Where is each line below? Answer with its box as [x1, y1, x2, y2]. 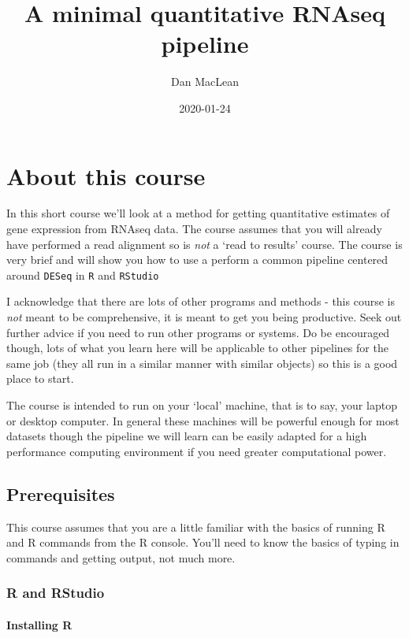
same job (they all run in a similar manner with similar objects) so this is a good [6, 354, 398, 371]
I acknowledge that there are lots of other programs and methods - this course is [6, 293, 395, 310]
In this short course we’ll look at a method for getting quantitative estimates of [6, 205, 390, 221]
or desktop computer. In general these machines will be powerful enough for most [6, 412, 400, 428]
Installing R [6, 616, 73, 632]
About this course [6, 159, 206, 191]
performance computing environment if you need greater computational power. [6, 443, 387, 459]
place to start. [6, 370, 74, 387]
